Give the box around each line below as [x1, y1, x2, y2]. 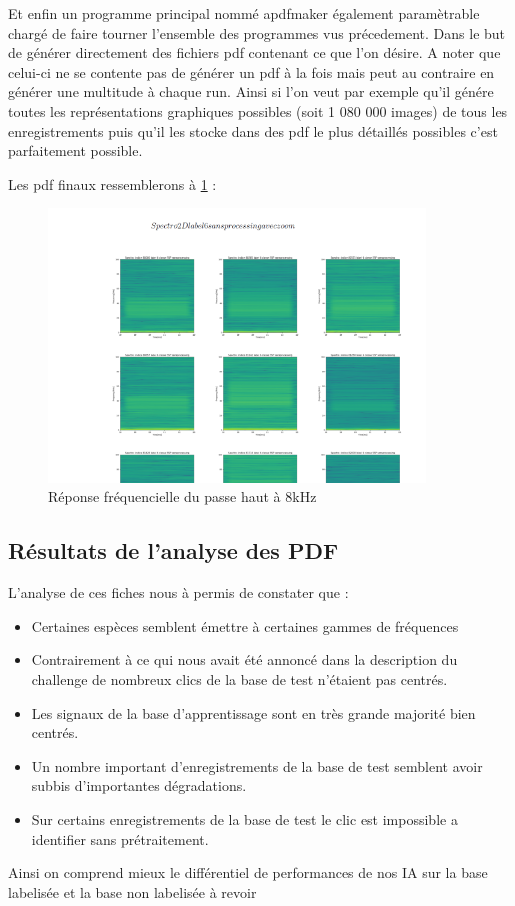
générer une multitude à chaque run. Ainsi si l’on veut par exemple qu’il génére [8, 81, 494, 102]
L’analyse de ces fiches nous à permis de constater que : [8, 582, 349, 603]
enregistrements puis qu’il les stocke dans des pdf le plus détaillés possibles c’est [8, 120, 498, 141]
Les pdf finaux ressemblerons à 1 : [8, 173, 217, 194]
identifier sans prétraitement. [31, 828, 209, 849]
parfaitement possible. [8, 140, 143, 161]
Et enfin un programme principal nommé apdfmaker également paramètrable [8, 3, 480, 23]
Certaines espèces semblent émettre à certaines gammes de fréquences [31, 615, 459, 636]
